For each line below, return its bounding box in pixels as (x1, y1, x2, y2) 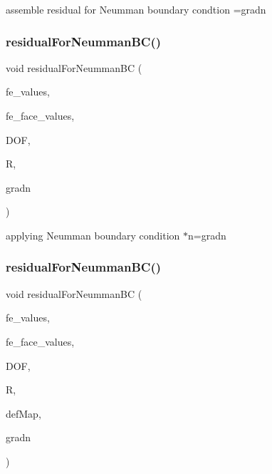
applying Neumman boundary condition (6, 227, 180, 242)
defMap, (6, 406, 41, 421)
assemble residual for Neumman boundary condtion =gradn (6, 2, 266, 16)
